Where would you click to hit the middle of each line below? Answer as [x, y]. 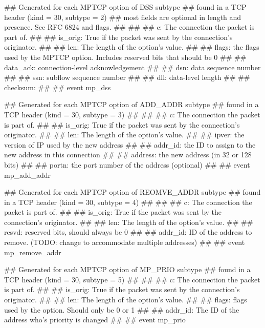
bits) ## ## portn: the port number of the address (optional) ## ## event [127, 164]
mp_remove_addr [33, 252]
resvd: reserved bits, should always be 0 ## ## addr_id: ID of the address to [128, 232]
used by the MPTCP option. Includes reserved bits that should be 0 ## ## [125, 57]
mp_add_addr [28, 175]
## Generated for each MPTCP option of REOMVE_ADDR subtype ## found [132, 192]
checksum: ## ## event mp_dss [58, 87]
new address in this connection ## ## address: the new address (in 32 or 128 [128, 155]
